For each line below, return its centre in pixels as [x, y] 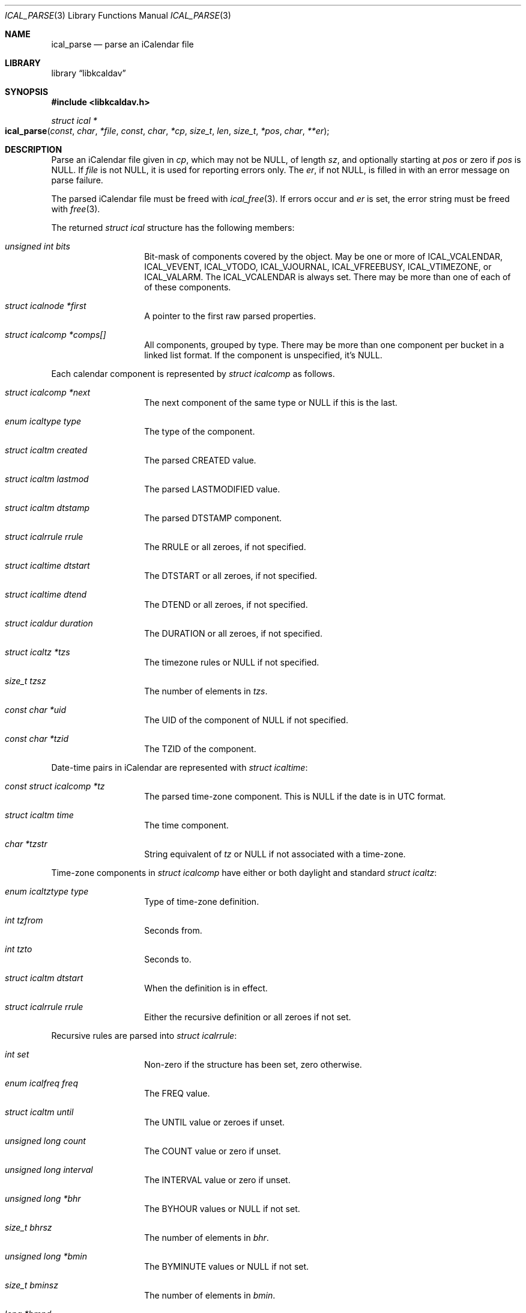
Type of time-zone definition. [202, 901]
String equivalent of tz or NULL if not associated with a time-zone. [275, 854]
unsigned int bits [38, 246]
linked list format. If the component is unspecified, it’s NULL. [263, 355]
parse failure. [77, 180]
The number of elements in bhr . [207, 1238]
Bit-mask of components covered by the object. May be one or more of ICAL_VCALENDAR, [323, 256]
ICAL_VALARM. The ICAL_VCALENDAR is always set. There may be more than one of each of [328, 277]
